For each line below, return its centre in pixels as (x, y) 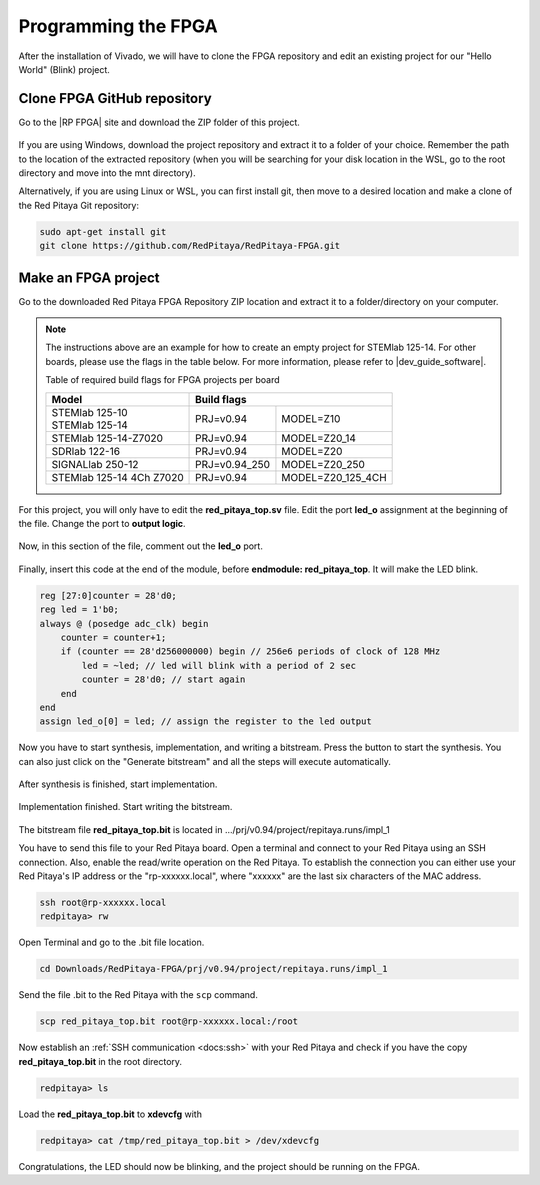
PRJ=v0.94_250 (232, 464)
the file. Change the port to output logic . (102, 524)
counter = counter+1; (113, 637)
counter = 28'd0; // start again (163, 679)
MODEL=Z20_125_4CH (334, 477)
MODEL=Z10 (311, 418)
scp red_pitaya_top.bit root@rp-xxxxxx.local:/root (169, 1021)
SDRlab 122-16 (85, 451)
